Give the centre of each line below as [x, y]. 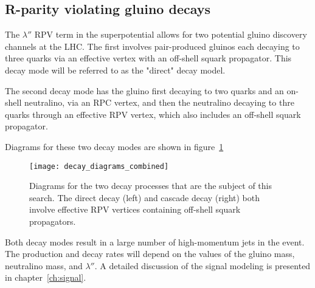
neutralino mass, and [44, 265]
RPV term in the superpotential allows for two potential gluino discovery [171, 34]
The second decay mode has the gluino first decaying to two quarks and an [144, 90]
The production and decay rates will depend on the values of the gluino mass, [150, 254]
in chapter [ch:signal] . [46, 277]
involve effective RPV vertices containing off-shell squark [135, 209]
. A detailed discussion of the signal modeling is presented [202, 265]
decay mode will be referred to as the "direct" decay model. [115, 70]
